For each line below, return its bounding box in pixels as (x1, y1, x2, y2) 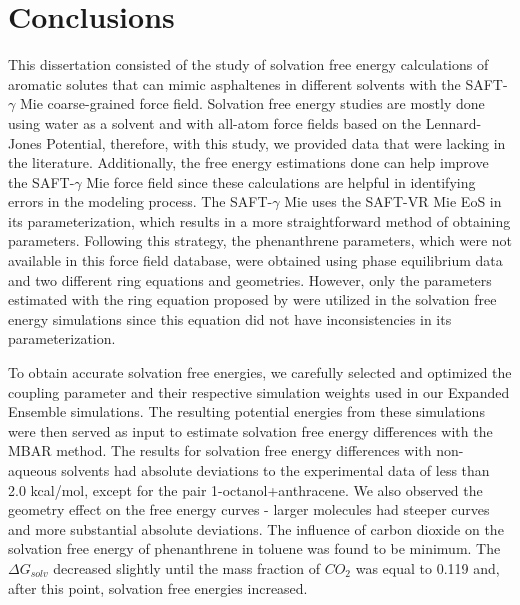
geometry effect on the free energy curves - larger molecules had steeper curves (8, 499, 490, 520)
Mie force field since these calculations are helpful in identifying (86, 171, 476, 192)
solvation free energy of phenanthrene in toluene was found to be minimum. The (8, 538, 501, 559)
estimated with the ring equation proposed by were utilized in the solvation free (8, 289, 497, 310)
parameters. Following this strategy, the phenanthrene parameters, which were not (8, 230, 512, 251)
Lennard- (425, 112, 482, 133)
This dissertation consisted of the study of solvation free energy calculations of (8, 54, 489, 75)
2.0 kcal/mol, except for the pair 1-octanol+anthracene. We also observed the (8, 479, 483, 500)
